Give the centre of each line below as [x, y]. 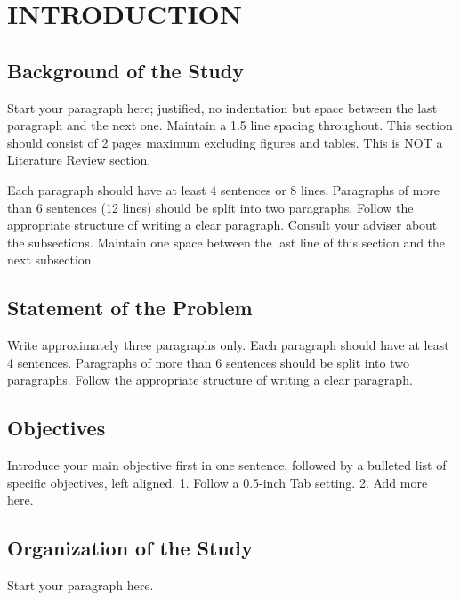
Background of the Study [125, 70]
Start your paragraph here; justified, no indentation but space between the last [222, 107]
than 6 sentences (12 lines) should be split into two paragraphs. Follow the [210, 207]
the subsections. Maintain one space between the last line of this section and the [226, 242]
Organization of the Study [130, 548]
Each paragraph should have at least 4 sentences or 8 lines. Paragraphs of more [224, 189]
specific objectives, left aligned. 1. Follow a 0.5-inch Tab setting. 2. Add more [218, 482]
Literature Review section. [79, 160]
